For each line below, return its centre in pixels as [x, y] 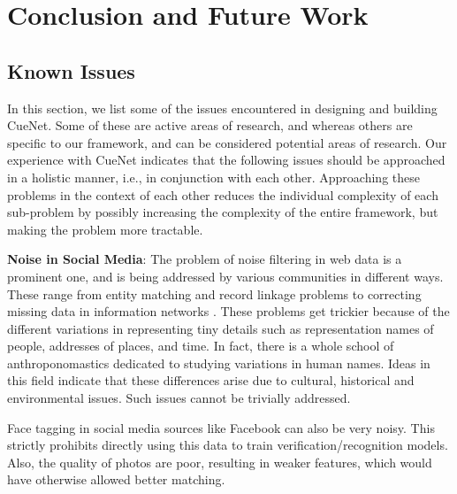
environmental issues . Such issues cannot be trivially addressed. [179, 398]
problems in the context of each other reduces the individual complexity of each [223, 194]
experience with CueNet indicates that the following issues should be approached [226, 160]
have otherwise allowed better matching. [116, 479]
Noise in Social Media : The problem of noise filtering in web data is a [205, 259]
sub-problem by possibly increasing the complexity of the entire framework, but [223, 212]
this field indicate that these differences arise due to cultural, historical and [211, 380]
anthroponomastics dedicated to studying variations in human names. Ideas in [219, 363]
